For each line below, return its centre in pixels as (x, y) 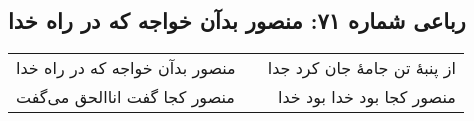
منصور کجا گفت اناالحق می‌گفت (125, 97)
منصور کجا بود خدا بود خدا (367, 97)
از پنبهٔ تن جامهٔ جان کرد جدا (361, 68)
